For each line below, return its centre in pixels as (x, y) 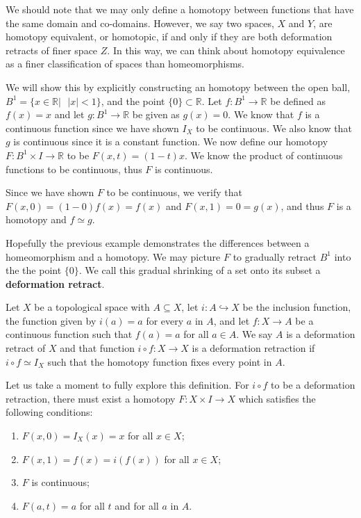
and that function (97, 348)
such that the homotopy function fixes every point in (160, 361)
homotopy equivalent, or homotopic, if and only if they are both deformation (169, 37)
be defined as (298, 100)
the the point (34, 270)
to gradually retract (275, 256)
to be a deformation (313, 385)
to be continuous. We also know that (274, 128)
